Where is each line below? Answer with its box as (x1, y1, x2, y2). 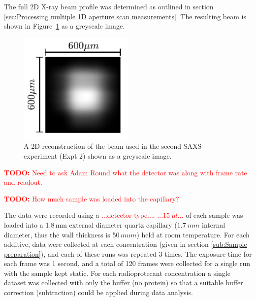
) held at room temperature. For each (136, 229, 250, 239)
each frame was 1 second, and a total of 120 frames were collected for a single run (4, 258, 251, 268)
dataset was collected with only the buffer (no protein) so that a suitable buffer (4, 277, 243, 288)
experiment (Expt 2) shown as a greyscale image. (24, 150, 172, 161)
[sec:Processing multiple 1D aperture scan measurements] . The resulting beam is (4, 11, 246, 21)
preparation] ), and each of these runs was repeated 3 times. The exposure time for (4, 248, 252, 259)
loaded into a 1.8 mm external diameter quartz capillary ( (4, 219, 177, 230)
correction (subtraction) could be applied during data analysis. (4, 287, 193, 298)
